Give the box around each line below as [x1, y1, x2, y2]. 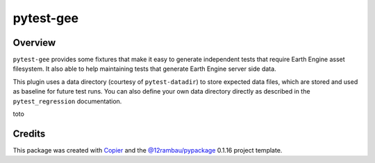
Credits [12, 128, 46, 139]
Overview [12, 37, 56, 49]
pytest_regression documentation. [12, 97, 122, 105]
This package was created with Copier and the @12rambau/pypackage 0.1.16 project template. [12, 146, 283, 154]
